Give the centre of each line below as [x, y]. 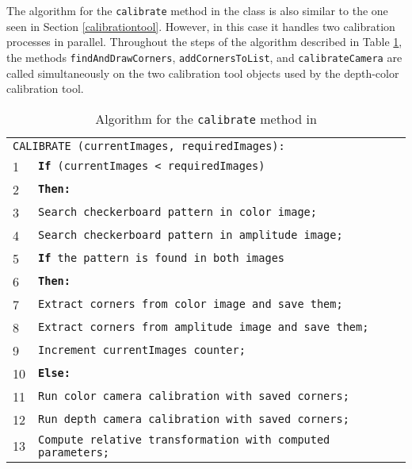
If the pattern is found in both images [162, 258]
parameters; [74, 452]
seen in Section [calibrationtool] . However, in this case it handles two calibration [201, 26]
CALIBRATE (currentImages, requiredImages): [149, 146]
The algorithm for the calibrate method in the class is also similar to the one [197, 10]
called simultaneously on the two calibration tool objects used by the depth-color [203, 73]
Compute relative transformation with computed [184, 439]
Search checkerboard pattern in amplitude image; [191, 235]
